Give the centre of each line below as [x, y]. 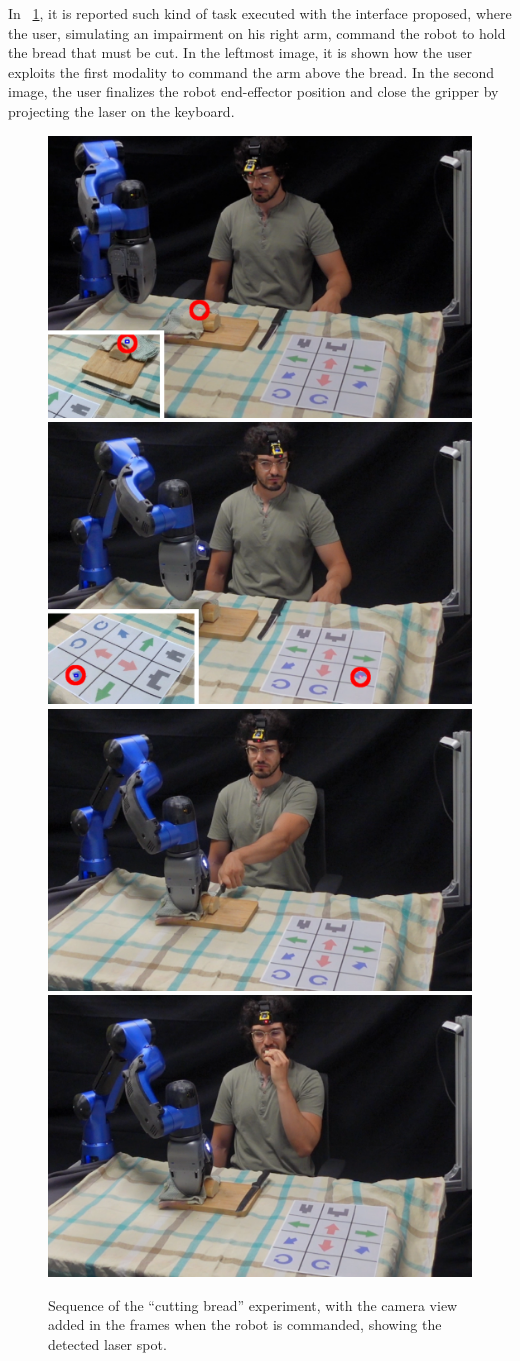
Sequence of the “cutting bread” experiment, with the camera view [253, 1304]
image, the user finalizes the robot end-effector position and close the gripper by [253, 91]
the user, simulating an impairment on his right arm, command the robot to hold [257, 32]
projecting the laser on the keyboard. [121, 110]
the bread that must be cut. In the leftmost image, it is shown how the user [240, 52]
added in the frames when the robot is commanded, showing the [245, 1324]
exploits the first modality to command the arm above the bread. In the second [251, 71]
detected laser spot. [107, 1344]
